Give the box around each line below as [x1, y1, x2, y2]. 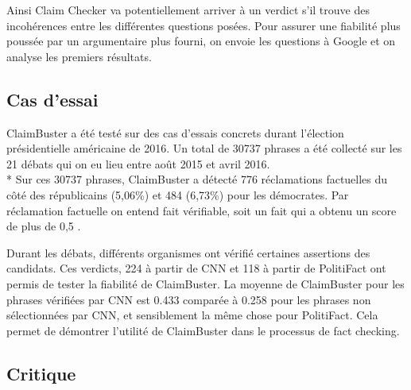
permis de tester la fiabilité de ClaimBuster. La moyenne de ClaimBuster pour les [6, 275, 405, 292]
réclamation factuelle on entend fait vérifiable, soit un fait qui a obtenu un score [6, 202, 397, 218]
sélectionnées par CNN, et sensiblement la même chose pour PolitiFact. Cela [6, 307, 378, 323]
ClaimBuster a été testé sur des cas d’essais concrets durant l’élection [6, 124, 344, 141]
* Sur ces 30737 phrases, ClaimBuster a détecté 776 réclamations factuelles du [6, 171, 388, 187]
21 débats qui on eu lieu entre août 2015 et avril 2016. [6, 155, 270, 172]
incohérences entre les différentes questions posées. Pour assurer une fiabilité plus [6, 17, 401, 33]
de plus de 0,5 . [6, 218, 81, 234]
